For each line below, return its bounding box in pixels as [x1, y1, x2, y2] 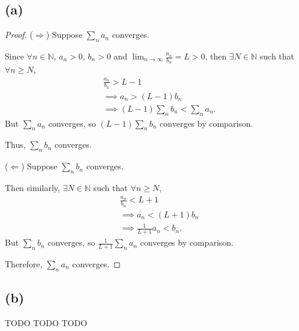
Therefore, [5, 257, 43, 270]
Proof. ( [5, 28, 33, 41]
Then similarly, [5, 181, 60, 194]
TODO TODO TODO [5, 316, 88, 329]
